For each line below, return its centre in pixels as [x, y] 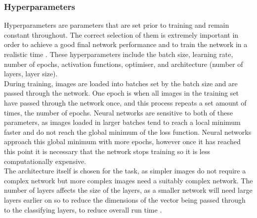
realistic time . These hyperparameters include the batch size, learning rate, [119, 54]
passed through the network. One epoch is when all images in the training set [121, 93]
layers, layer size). [31, 74]
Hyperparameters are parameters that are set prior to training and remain [117, 25]
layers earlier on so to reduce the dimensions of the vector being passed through [125, 199]
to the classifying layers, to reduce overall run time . [83, 209]
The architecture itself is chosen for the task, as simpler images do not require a [125, 171]
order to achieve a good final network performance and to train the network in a [126, 44]
